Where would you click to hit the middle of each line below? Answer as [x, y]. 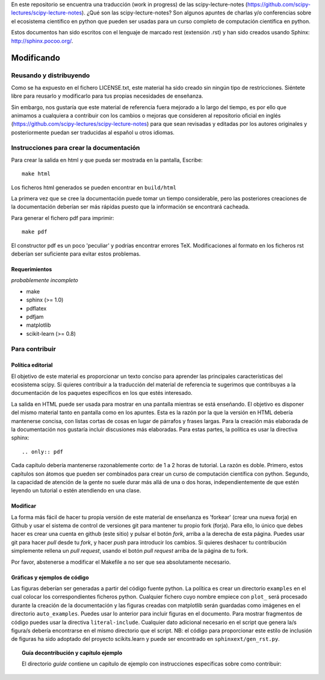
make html [36, 174]
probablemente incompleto [45, 280]
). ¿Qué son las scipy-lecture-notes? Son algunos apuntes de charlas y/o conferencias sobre [197, 13]
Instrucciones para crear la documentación [76, 148]
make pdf [35, 232]
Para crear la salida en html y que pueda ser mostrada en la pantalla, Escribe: [107, 160]
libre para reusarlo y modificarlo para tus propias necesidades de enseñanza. [107, 96]
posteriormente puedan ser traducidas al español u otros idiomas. [93, 132]
